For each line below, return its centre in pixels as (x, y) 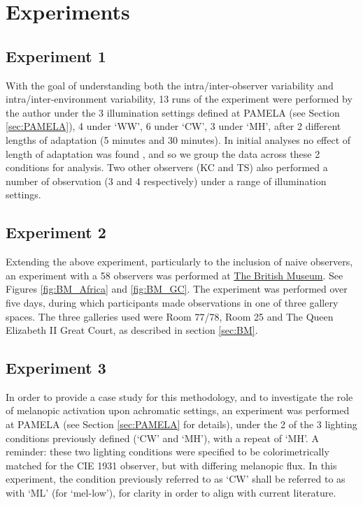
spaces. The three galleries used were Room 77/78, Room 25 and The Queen (170, 316)
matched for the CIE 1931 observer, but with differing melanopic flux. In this (171, 465)
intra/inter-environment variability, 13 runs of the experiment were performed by (179, 99)
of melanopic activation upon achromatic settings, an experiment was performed (178, 410)
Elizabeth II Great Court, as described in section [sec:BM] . (132, 330)
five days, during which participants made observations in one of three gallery (172, 302)
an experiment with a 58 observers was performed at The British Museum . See (175, 275)
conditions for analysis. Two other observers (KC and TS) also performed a (167, 167)
